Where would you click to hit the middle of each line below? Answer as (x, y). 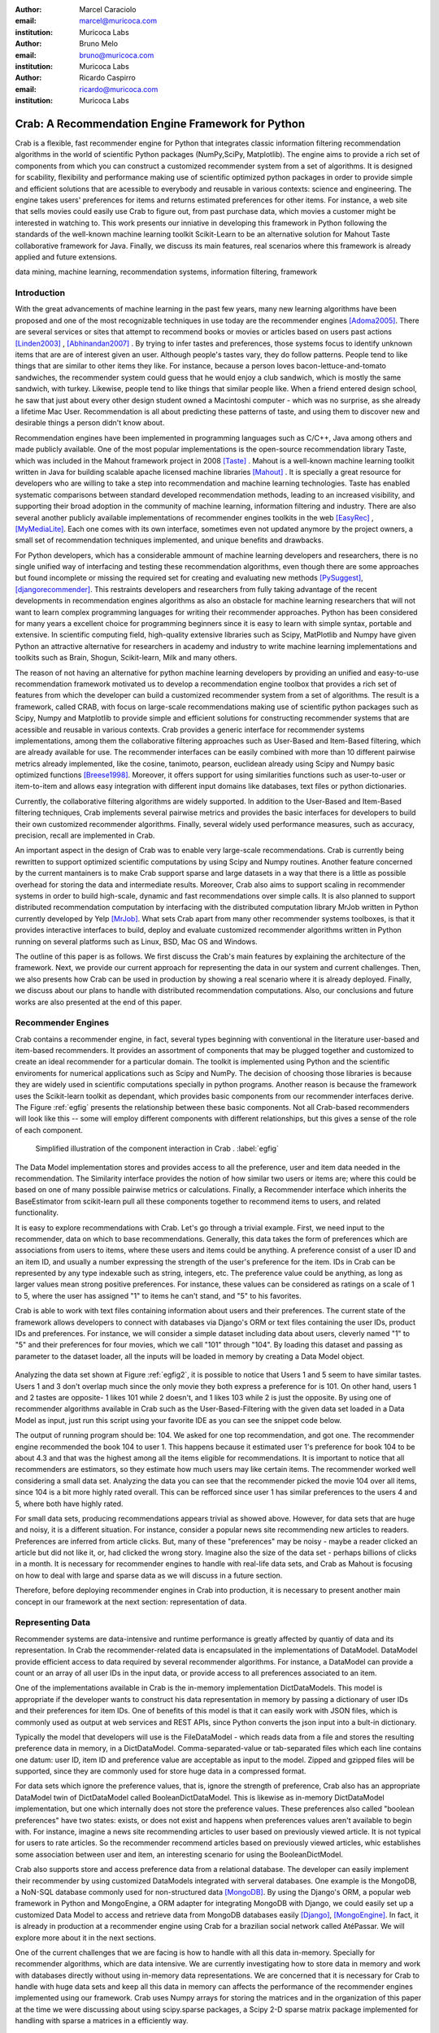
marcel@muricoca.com (118, 21)
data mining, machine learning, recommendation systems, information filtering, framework (166, 272)
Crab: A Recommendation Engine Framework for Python (160, 123)
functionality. (37, 1212)
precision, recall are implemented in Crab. (85, 836)
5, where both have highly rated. (69, 1504)
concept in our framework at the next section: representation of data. (131, 1601)
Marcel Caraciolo (108, 9)
